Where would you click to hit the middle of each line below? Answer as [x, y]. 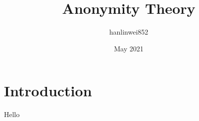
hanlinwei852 [129, 32]
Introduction [48, 91]
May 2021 [129, 48]
